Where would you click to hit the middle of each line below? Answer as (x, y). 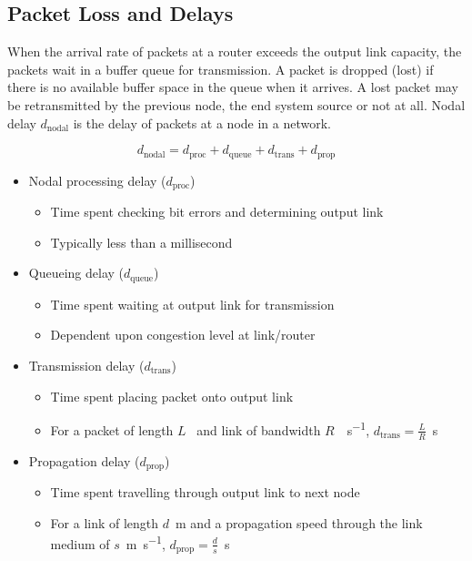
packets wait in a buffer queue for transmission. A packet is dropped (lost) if (221, 69)
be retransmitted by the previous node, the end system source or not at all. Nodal (236, 104)
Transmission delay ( (86, 365)
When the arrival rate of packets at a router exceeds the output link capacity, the (235, 51)
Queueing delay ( (76, 273)
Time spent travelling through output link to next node (205, 492)
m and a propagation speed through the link (299, 522)
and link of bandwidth (259, 429)
